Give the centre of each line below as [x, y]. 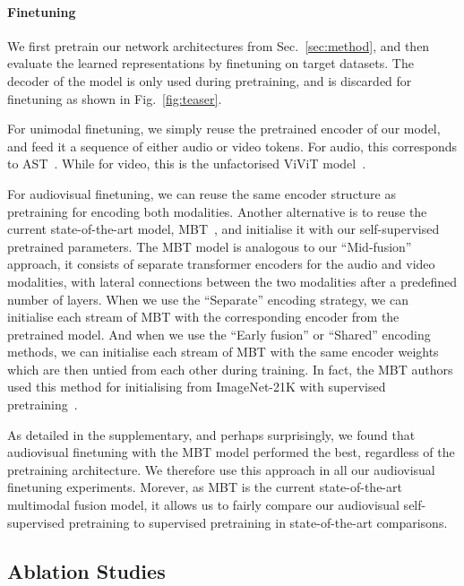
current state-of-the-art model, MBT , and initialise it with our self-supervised [223, 229]
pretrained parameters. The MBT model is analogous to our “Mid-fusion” [210, 246]
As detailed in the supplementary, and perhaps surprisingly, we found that [211, 434]
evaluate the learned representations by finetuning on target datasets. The [211, 63]
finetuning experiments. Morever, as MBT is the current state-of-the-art [205, 487]
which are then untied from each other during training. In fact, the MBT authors [230, 369]
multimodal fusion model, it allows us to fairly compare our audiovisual [203, 505]
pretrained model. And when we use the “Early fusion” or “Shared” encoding [219, 334]
